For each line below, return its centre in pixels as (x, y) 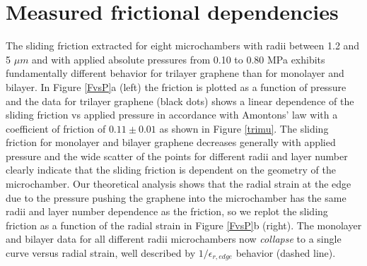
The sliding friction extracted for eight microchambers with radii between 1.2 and (183, 46)
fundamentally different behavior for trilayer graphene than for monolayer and (175, 73)
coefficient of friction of (56, 128)
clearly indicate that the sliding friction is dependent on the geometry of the (171, 170)
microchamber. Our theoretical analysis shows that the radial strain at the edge (179, 184)
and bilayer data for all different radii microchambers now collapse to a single (174, 239)
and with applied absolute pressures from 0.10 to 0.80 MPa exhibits (179, 59)
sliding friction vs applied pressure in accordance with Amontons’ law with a (172, 115)
